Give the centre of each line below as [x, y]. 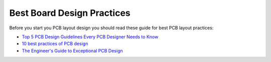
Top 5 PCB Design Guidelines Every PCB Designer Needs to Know [90, 37]
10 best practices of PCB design [55, 44]
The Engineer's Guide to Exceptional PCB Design [72, 51]
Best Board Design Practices [70, 13]
